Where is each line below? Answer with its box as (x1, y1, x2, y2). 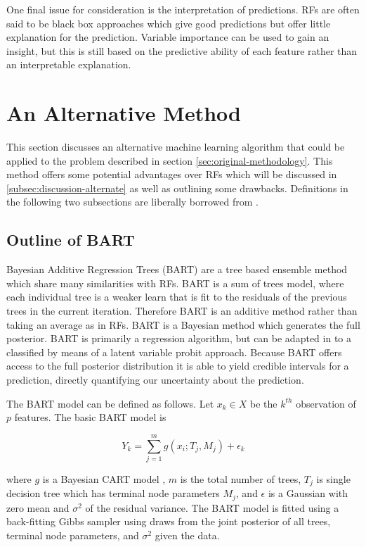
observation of (296, 396, 356, 410)
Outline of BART (6, 229, 135, 251)
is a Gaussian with (268, 486, 348, 501)
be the (250, 396, 277, 410)
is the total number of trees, (180, 471, 301, 486)
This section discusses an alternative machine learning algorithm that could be (6, 139, 345, 154)
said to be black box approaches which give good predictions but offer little (6, 15, 331, 30)
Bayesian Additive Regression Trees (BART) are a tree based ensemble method (6, 262, 348, 277)
